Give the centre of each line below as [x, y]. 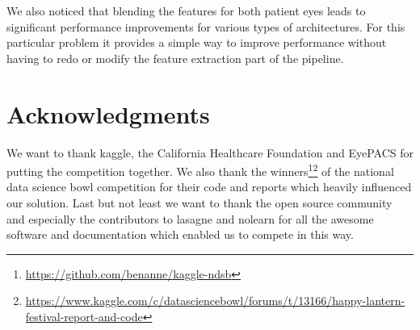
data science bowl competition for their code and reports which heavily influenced [209, 187]
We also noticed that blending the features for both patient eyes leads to [186, 10]
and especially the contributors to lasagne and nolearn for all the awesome [190, 218]
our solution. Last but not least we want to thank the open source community [199, 202]
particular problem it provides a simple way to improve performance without [197, 42]
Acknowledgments [108, 113]
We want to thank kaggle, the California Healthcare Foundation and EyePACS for [210, 152]
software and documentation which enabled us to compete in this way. [180, 234]
